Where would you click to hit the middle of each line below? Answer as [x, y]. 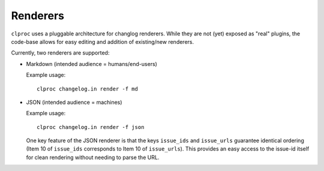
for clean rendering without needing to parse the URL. [93, 157]
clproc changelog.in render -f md [87, 89]
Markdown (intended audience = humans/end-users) [91, 64]
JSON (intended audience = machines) [74, 102]
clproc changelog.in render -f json [91, 127]
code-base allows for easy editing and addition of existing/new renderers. [103, 41]
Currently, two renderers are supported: [60, 53]
